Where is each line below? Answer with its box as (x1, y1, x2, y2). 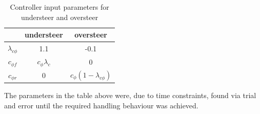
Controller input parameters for (10, 2, 109, 12)
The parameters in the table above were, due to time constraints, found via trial (4, 90, 256, 101)
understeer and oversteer (21, 11, 98, 22)
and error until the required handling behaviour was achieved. (4, 100, 198, 110)
